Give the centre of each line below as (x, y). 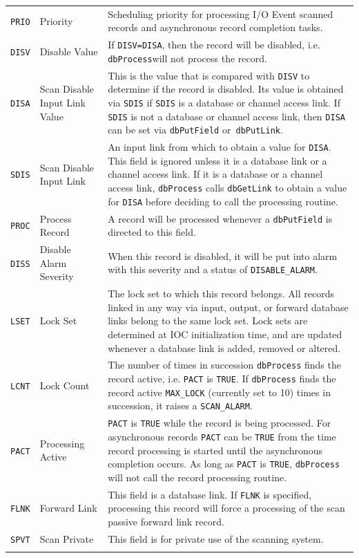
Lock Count (65, 385)
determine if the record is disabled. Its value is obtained (226, 89)
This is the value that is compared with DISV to (209, 75)
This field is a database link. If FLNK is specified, (210, 494)
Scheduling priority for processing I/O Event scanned (221, 13)
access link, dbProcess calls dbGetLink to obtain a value (227, 188)
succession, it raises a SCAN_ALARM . (180, 406)
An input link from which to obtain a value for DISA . (220, 147)
